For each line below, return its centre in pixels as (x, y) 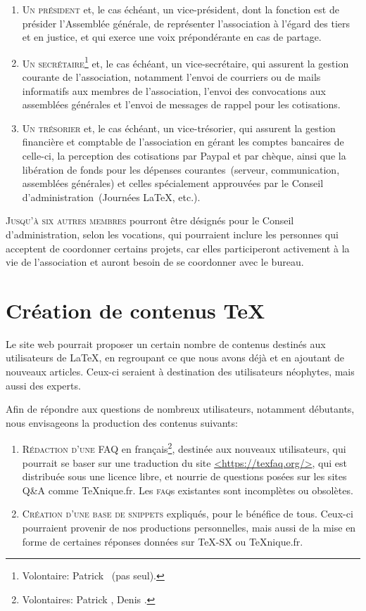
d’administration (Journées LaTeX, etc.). (111, 197)
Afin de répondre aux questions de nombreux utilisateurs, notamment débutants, (180, 409)
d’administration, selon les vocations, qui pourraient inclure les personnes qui (172, 234)
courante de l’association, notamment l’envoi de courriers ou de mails (171, 77)
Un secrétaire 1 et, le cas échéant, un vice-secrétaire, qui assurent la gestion (185, 62)
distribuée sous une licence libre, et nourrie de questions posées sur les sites (184, 476)
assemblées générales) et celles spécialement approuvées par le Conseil (173, 183)
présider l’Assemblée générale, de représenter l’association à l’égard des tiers (186, 23)
